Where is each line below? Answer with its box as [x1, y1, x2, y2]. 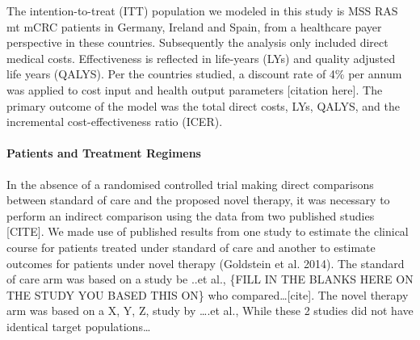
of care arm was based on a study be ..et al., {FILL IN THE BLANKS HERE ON [6, 271, 414, 288]
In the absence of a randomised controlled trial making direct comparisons [6, 175, 374, 192]
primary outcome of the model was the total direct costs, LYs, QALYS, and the [6, 97, 400, 114]
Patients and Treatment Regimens [6, 145, 201, 162]
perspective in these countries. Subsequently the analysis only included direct [6, 34, 388, 51]
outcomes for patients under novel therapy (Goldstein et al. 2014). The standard [6, 254, 405, 271]
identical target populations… [6, 317, 151, 334]
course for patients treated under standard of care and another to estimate [6, 238, 376, 255]
